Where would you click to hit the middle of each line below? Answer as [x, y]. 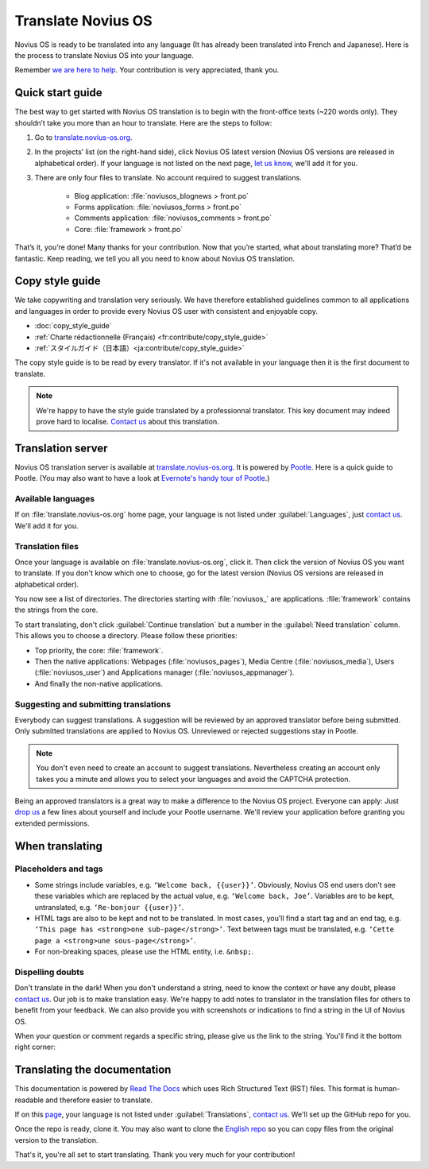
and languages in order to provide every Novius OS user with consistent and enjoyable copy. [166, 311]
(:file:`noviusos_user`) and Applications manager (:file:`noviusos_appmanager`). [164, 672]
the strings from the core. [56, 610]
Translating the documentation [93, 1070]
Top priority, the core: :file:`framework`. [99, 650]
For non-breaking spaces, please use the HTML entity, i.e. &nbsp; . [144, 952]
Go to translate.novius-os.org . [83, 137]
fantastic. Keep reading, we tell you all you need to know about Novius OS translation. [155, 258]
